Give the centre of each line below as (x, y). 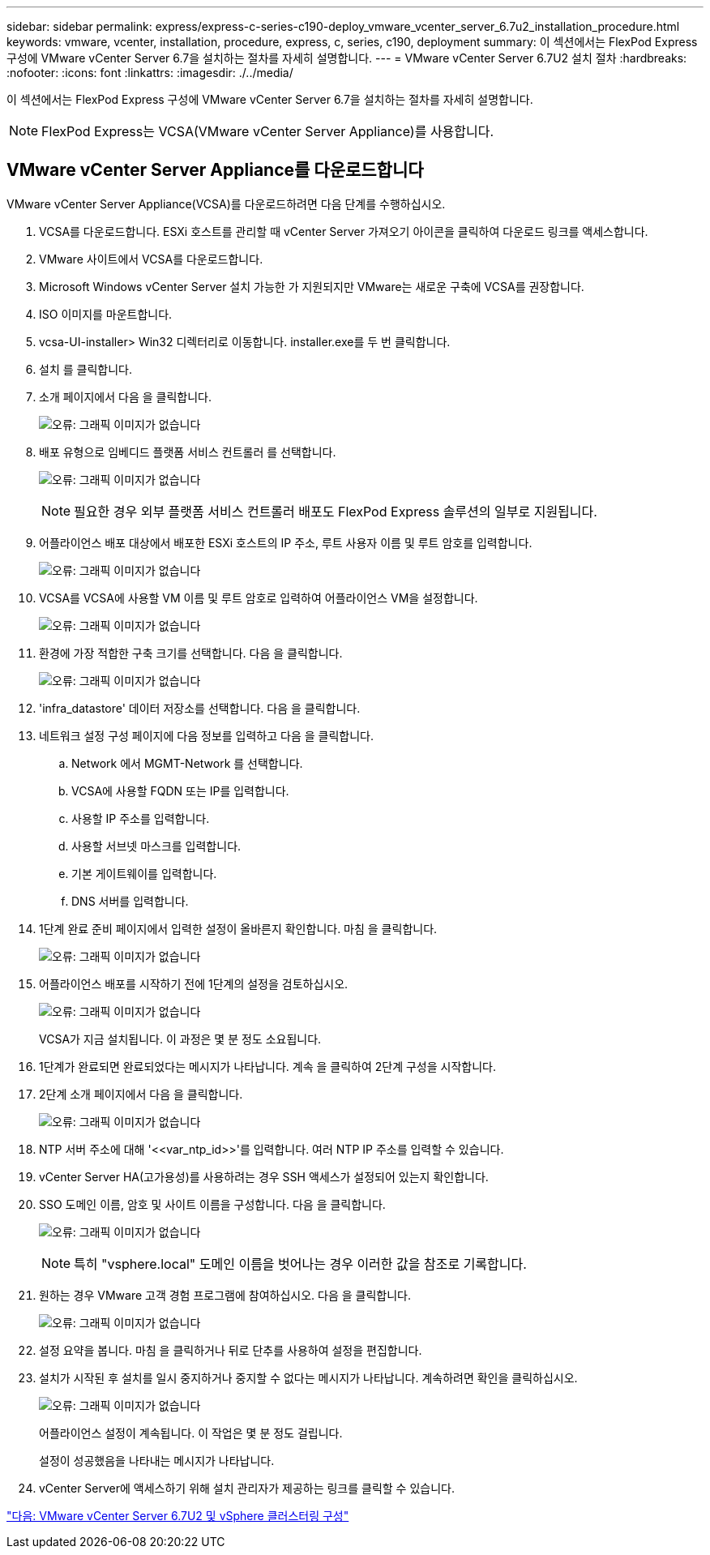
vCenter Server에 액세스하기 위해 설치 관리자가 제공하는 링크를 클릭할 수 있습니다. (247, 1488)
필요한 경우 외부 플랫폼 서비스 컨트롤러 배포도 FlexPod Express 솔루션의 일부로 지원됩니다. (336, 511)
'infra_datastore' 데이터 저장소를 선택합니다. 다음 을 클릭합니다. (200, 708)
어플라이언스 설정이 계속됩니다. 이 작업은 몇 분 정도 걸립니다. (191, 1433)
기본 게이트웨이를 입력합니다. (144, 873)
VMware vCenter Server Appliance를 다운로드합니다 (215, 170)
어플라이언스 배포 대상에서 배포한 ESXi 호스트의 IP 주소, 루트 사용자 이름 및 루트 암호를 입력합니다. (286, 542)
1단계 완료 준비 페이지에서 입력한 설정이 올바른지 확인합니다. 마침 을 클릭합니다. (238, 928)
